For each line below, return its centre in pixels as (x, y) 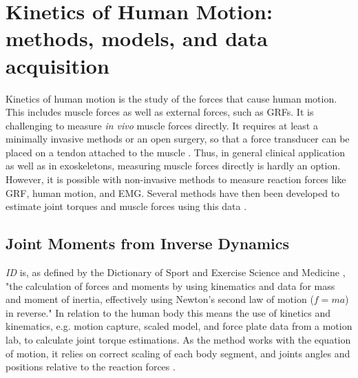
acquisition (57, 65)
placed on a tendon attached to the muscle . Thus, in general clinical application (175, 152)
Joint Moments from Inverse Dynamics (148, 243)
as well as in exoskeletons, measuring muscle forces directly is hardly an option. (173, 166)
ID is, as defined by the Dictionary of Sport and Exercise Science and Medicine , (176, 272)
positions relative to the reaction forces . (91, 367)
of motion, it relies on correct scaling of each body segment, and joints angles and (178, 353)
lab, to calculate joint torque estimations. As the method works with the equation (178, 340)
